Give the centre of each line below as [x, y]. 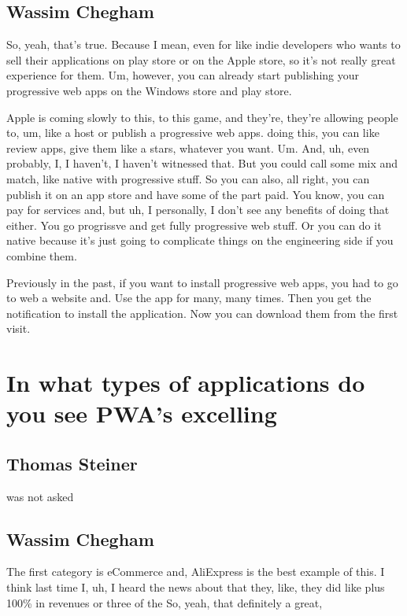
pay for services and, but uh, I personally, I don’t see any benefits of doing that [198, 210]
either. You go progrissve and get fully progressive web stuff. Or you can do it [194, 225]
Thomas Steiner [72, 463]
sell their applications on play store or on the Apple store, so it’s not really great [201, 59]
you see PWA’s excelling [142, 413]
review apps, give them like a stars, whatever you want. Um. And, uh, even [188, 148]
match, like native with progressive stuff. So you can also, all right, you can [188, 178]
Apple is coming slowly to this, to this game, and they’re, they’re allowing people [202, 117]
